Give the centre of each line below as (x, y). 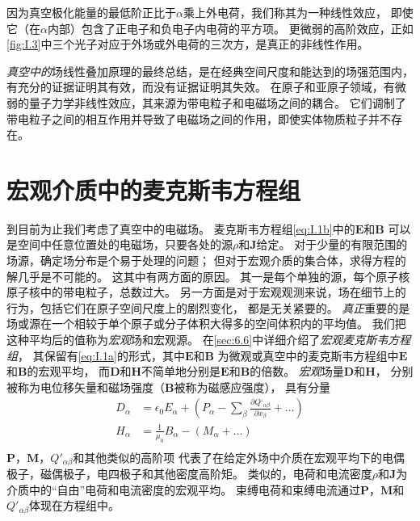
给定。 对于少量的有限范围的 (332, 244)
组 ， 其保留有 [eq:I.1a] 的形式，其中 (96, 355)
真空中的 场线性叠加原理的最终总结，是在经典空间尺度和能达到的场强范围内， (210, 71)
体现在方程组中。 (75, 505)
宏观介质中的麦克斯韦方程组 (154, 189)
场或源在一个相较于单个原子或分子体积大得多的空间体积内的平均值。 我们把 (206, 324)
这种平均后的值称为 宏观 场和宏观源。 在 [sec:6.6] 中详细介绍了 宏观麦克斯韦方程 (209, 340)
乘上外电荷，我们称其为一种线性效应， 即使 (298, 12)
